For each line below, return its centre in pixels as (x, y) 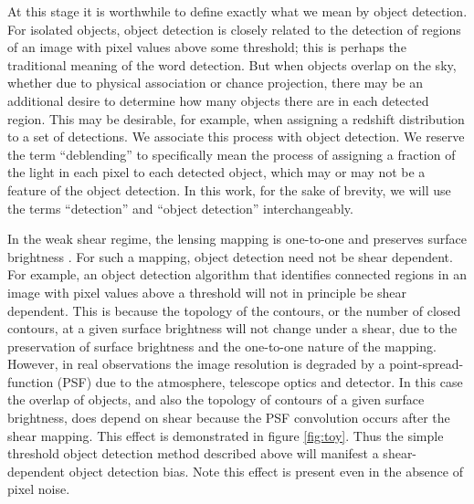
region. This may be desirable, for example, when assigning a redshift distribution (236, 118)
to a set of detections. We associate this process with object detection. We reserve (236, 136)
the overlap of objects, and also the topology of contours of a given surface (216, 399)
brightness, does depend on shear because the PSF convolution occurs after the (229, 418)
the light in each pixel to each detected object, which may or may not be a (216, 172)
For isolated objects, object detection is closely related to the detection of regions (234, 29)
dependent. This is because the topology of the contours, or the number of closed (234, 310)
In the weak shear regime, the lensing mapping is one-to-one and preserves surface (237, 239)
